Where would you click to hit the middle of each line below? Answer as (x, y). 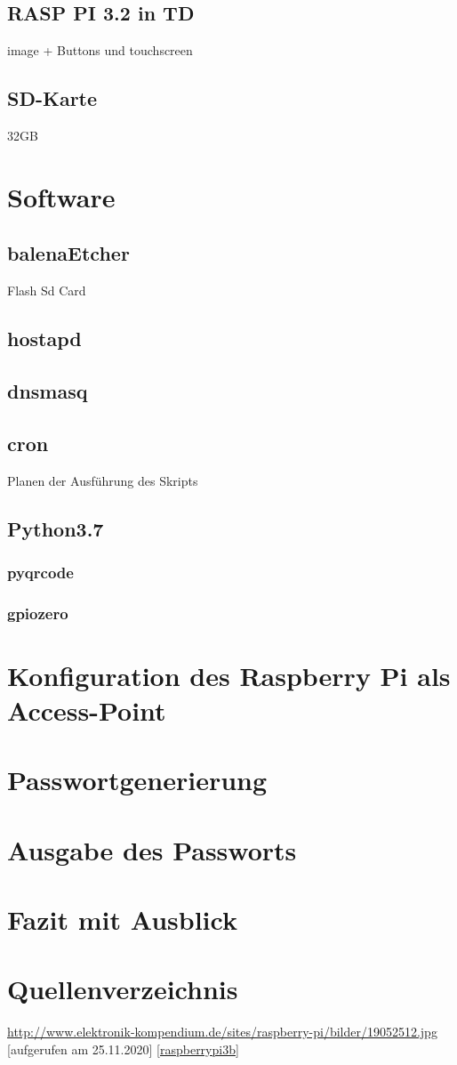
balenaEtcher (68, 253)
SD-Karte (52, 98)
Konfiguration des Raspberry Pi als (229, 675)
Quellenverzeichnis (123, 989)
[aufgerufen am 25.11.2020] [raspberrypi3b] (123, 1049)
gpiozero (38, 613)
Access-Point (87, 710)
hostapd (44, 339)
